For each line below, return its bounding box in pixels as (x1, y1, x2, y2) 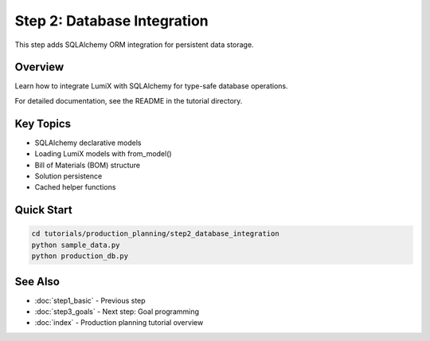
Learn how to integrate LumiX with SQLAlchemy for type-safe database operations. (14, 81, 288, 91)
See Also (14, 275, 60, 288)
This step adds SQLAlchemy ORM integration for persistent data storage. (14, 40, 254, 49)
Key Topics (14, 116, 72, 131)
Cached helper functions (34, 182, 116, 192)
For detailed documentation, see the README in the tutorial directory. (14, 96, 243, 105)
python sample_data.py (31, 240, 120, 249)
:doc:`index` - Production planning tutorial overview (34, 318, 204, 327)
